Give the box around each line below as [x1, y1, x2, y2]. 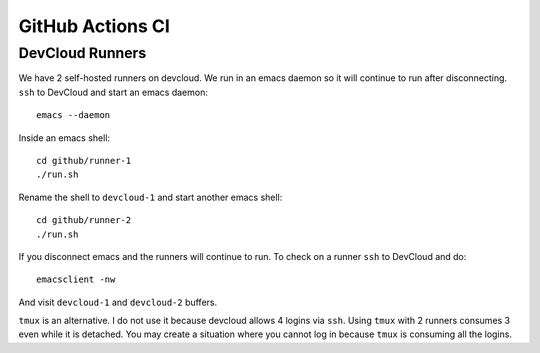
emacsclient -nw [36, 274, 116, 285]
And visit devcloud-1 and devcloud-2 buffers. [18, 296, 218, 308]
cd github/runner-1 [36, 155, 132, 166]
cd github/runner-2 [36, 215, 132, 226]
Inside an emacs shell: [18, 131, 110, 144]
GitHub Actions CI [18, 15, 170, 37]
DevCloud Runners [18, 44, 147, 62]
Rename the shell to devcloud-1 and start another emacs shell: [18, 191, 283, 203]
